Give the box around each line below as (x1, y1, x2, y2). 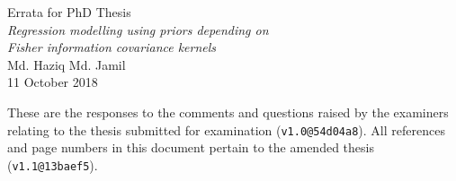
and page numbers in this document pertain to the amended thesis (7, 138, 374, 157)
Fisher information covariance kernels (7, 38, 217, 56)
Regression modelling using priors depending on (7, 20, 269, 39)
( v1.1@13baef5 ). (7, 155, 98, 174)
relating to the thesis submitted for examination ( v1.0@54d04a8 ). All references (7, 120, 445, 139)
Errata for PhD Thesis (7, 3, 131, 21)
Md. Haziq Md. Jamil (7, 55, 126, 73)
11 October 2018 (7, 73, 98, 91)
